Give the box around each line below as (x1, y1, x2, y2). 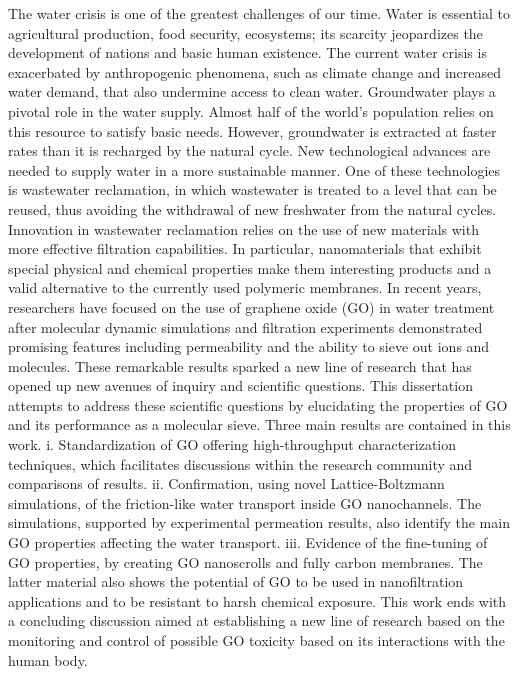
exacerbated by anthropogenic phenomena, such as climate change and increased (8, 61, 502, 82)
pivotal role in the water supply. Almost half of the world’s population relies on (8, 100, 494, 121)
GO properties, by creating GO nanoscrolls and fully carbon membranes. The (8, 551, 483, 572)
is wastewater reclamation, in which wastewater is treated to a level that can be (8, 179, 497, 200)
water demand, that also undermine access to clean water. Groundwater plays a (8, 81, 496, 102)
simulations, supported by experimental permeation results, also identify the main (8, 512, 510, 533)
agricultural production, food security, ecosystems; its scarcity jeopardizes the (8, 22, 483, 43)
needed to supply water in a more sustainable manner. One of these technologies (8, 159, 501, 180)
